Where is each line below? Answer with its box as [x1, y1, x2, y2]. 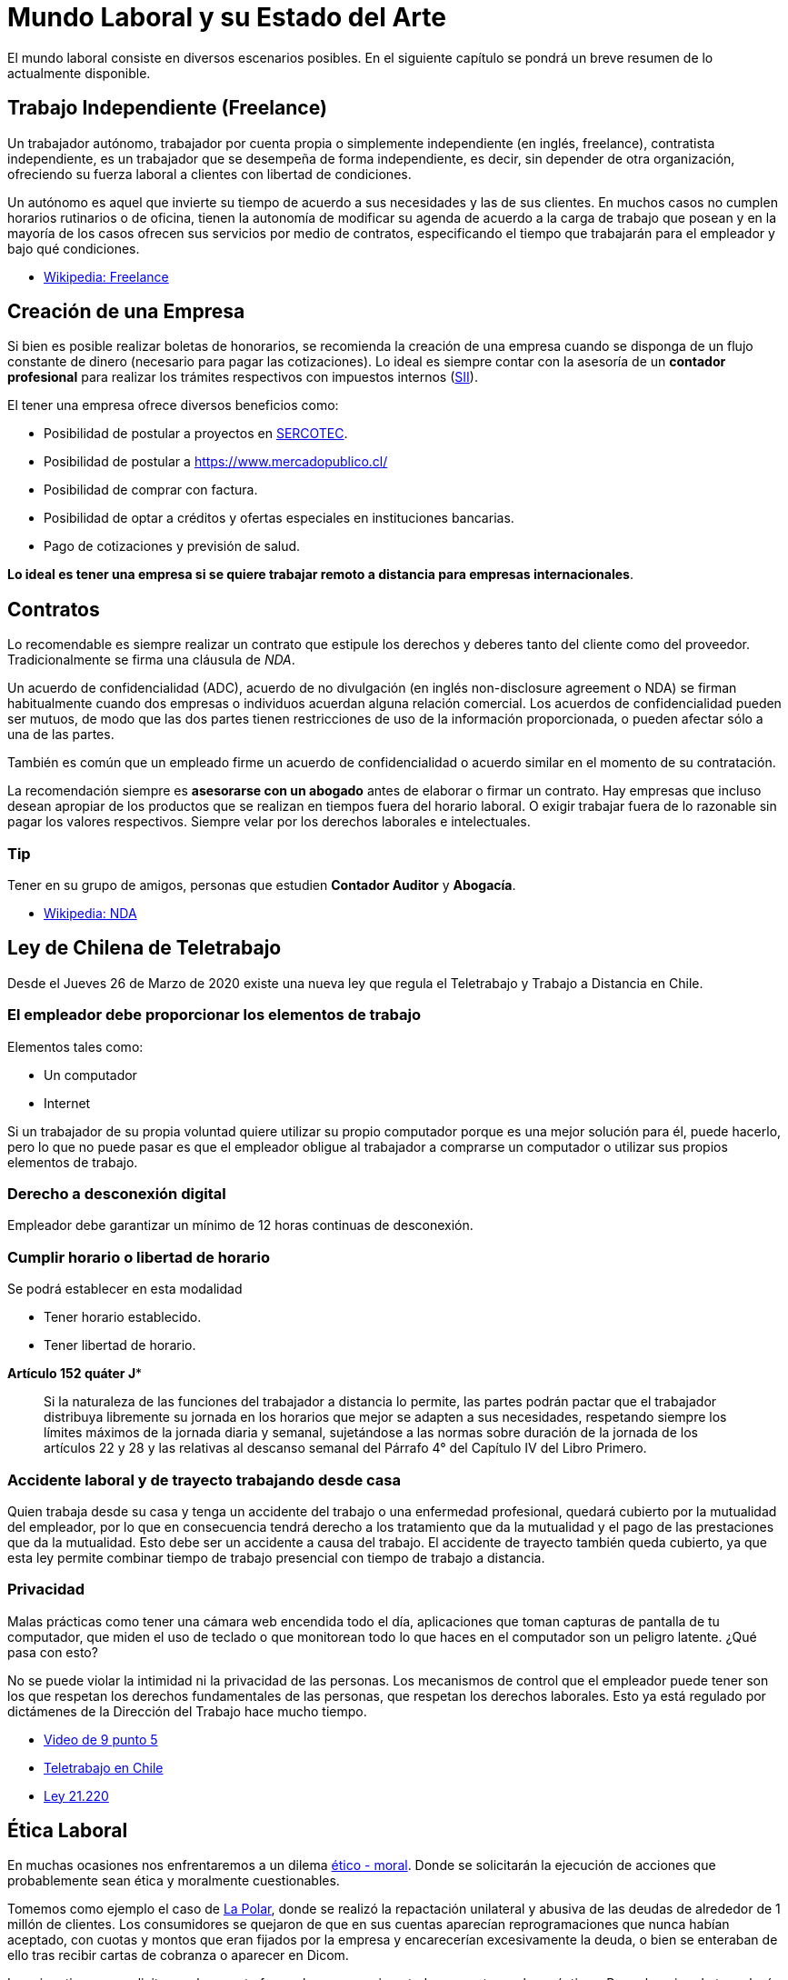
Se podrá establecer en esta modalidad [7, 1281, 243, 1297]
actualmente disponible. [7, 65, 151, 81]
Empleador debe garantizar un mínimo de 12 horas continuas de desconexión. [7, 1217, 474, 1234]
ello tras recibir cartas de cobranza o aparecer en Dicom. [7, 1947, 349, 1964]
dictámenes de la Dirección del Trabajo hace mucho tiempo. [7, 1703, 367, 1719]
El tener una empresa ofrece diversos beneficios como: [7, 397, 339, 414]
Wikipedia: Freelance [44, 268, 169, 285]
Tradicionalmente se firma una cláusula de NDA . [7, 652, 295, 668]
